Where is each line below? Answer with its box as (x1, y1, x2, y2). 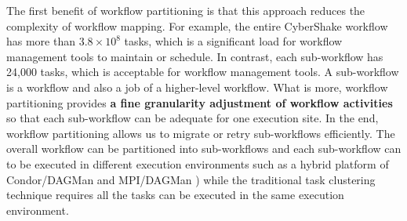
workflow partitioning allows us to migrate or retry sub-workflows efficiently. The (6, 125, 395, 141)
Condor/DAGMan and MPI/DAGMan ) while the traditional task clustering (6, 171, 376, 187)
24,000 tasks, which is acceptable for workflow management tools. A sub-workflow (6, 63, 399, 80)
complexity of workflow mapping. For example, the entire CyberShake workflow (6, 17, 388, 34)
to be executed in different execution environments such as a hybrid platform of (6, 155, 389, 172)
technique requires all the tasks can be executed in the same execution (6, 187, 344, 203)
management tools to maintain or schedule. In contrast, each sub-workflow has (6, 48, 383, 64)
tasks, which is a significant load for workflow (124, 33, 343, 49)
